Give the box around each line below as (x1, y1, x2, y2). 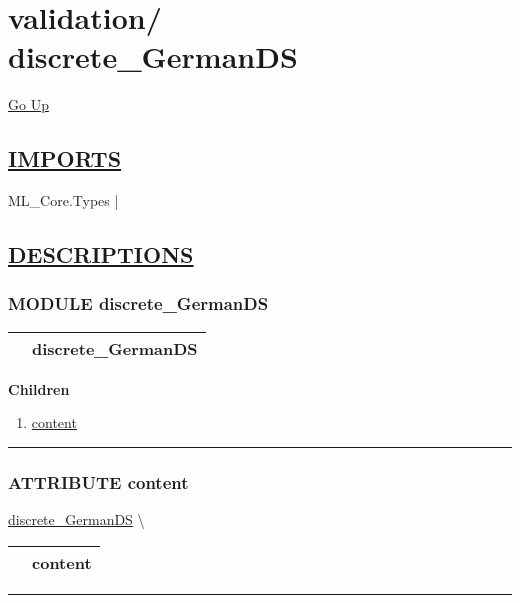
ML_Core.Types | (8, 190, 119, 211)
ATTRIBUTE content (8, 469, 189, 494)
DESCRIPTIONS (8, 239, 194, 270)
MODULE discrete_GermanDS (8, 291, 269, 316)
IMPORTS (8, 143, 122, 174)
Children (8, 378, 70, 399)
